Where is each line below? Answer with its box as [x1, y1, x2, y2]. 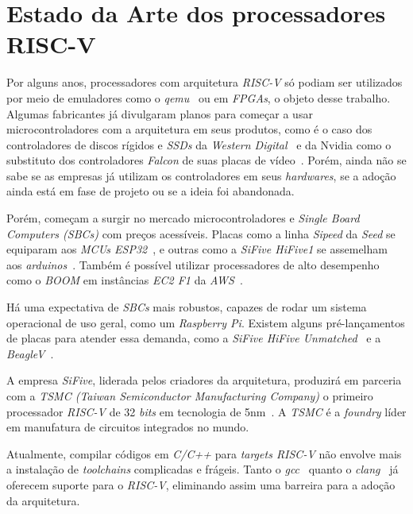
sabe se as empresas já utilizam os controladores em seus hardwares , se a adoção [6, 167, 396, 184]
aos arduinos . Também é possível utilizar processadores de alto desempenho [6, 256, 380, 272]
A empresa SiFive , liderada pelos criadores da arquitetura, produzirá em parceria [6, 372, 402, 388]
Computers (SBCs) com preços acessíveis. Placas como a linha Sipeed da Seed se [6, 225, 396, 242]
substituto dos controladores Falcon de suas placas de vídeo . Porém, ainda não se [6, 152, 407, 168]
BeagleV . [6, 345, 54, 361]
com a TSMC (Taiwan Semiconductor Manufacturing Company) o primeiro [6, 388, 373, 404]
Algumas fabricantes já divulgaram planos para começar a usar [6, 105, 313, 122]
